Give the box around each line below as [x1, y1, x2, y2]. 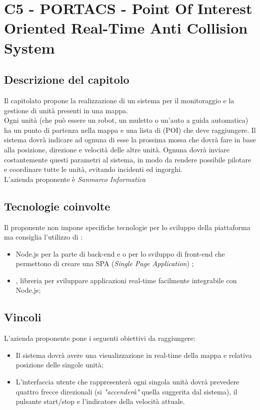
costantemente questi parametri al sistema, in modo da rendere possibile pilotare [4, 154, 251, 164]
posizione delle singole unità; [15, 359, 103, 370]
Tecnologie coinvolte [4, 198, 110, 214]
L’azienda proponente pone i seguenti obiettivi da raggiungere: [4, 333, 195, 343]
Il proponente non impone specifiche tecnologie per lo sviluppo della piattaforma [4, 222, 250, 232]
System [4, 37, 55, 58]
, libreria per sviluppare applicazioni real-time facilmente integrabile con [15, 275, 237, 285]
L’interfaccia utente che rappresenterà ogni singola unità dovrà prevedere [15, 376, 239, 387]
